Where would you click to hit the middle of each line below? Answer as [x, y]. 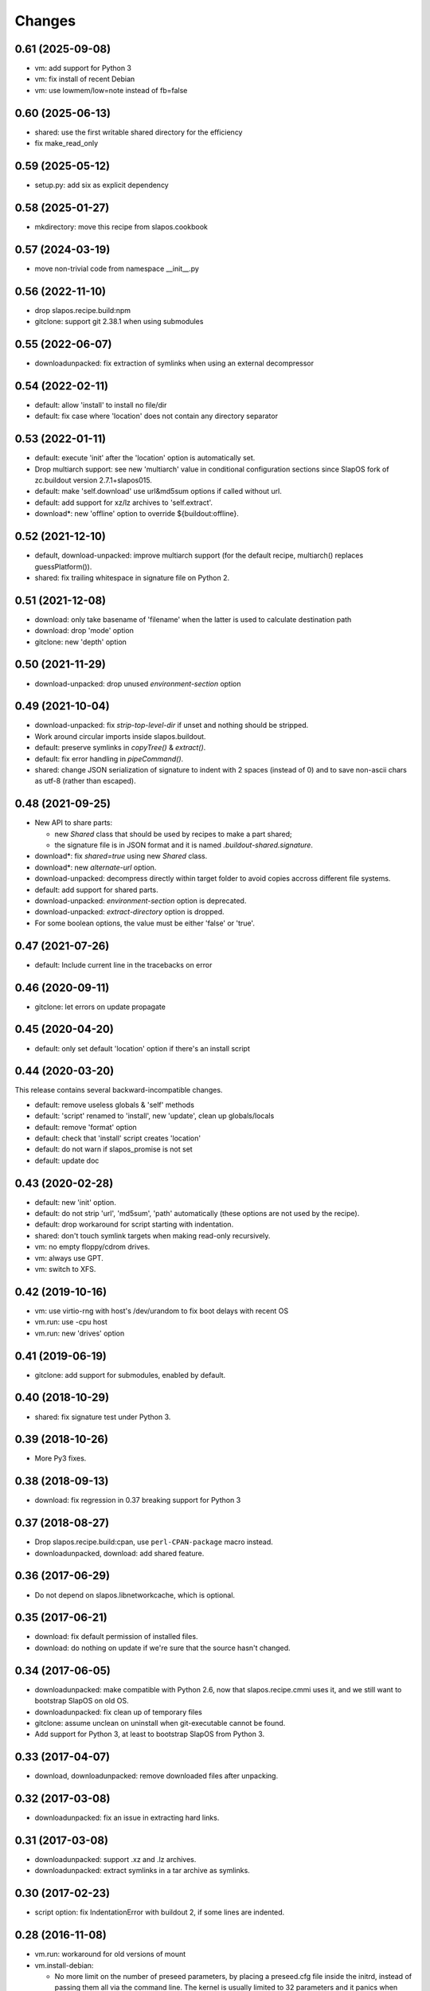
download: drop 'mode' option [84, 631]
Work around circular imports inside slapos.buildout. [120, 736]
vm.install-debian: [64, 1965]
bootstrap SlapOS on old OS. [82, 1701]
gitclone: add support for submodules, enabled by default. [130, 1375]
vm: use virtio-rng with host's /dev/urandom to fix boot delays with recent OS [162, 1311]
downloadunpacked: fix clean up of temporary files [118, 1711]
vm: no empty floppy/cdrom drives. [92, 1247]
